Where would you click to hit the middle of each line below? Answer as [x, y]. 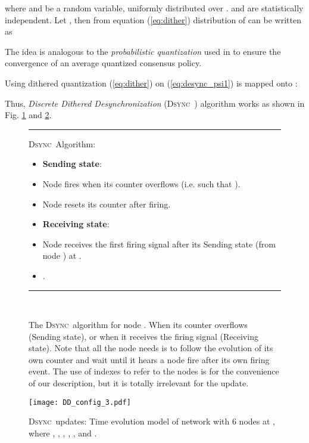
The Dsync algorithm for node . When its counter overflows [138, 325]
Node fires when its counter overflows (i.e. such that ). [141, 183]
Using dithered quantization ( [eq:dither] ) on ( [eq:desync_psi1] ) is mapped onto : [151, 83]
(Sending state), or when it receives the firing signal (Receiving [143, 336]
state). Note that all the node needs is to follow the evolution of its [151, 348]
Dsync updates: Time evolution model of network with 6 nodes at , [152, 421]
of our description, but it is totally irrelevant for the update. [139, 383]
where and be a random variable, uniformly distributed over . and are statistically [154, 8]
